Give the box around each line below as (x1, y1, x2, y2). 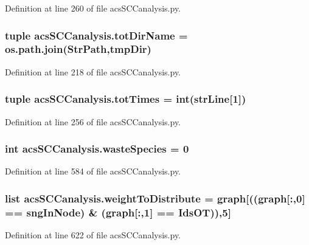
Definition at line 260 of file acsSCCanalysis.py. (5, 2, 181, 14)
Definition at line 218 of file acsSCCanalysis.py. (5, 65, 181, 78)
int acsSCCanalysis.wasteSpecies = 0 (5, 141, 189, 156)
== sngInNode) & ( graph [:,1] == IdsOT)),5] (5, 204, 231, 219)
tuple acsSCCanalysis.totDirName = (5, 27, 188, 43)
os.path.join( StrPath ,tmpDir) (5, 41, 151, 57)
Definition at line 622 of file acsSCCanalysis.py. (5, 229, 181, 241)
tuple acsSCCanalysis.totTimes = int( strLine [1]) (5, 91, 246, 106)
